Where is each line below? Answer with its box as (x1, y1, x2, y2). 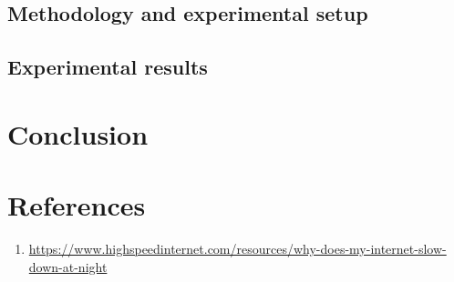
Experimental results (7, 53, 208, 81)
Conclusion (7, 115, 149, 152)
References (7, 186, 146, 224)
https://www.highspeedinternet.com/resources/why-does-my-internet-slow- (28, 239, 447, 258)
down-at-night (28, 257, 108, 276)
